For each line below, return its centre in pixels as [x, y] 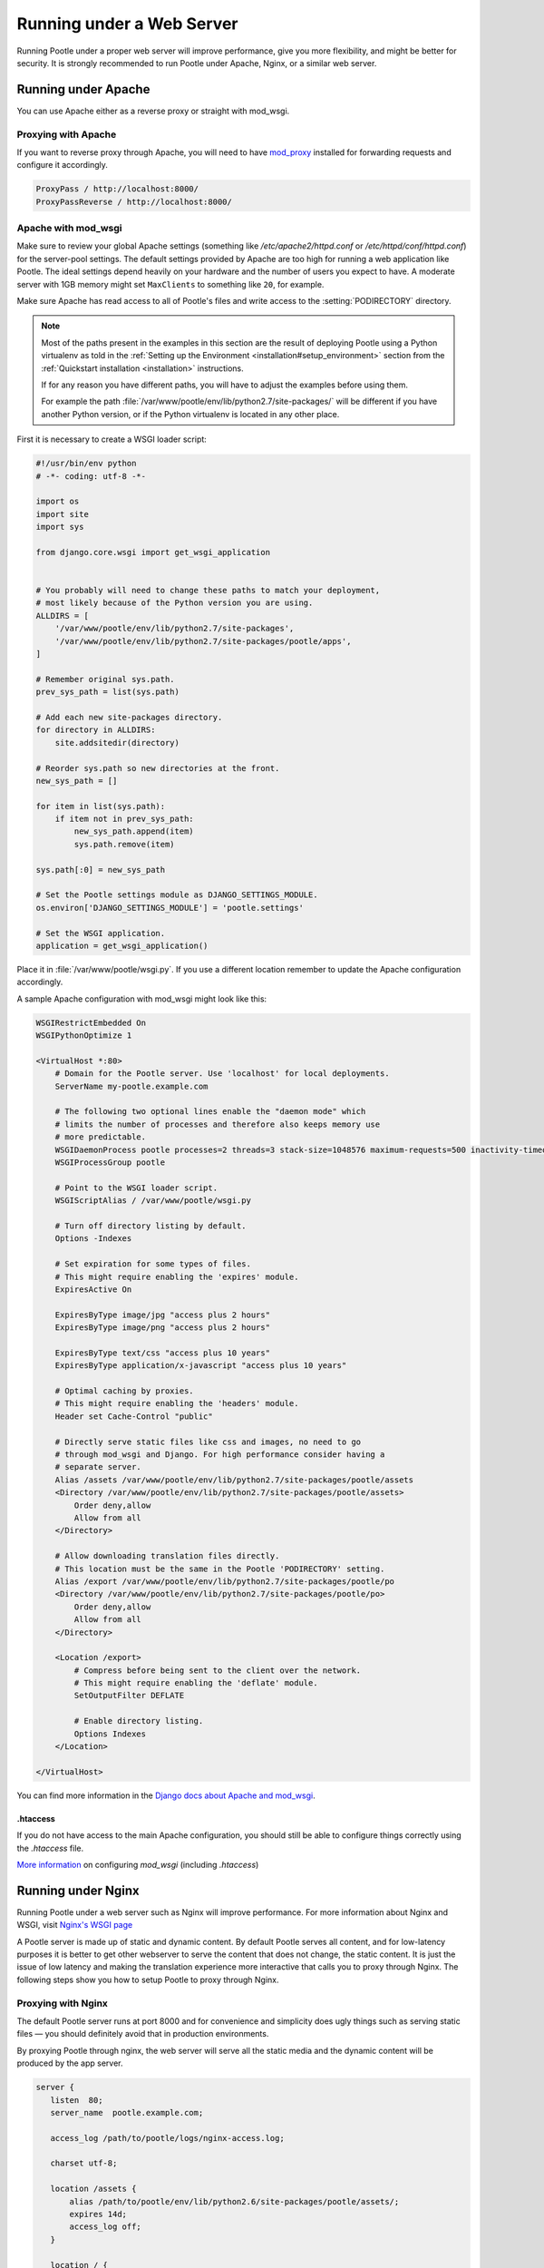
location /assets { [93, 2189]
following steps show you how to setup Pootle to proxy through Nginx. [148, 1980]
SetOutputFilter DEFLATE [129, 1696]
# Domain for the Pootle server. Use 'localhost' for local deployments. [222, 1074]
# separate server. [98, 1467]
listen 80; [77, 2100]
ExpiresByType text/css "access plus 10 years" [163, 1353]
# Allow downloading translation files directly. [167, 1556]
